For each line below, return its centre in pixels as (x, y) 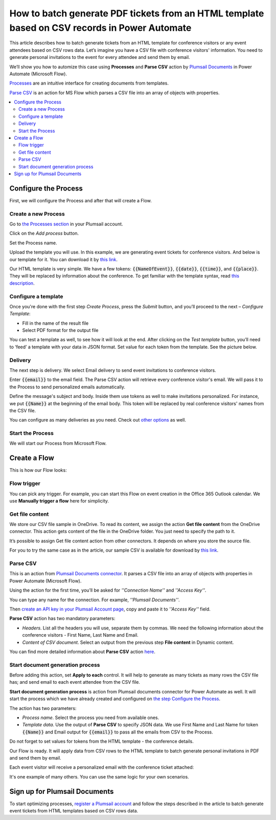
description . (22, 283)
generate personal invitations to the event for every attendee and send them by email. (100, 57)
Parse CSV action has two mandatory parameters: (62, 618)
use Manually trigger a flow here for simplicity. (59, 501)
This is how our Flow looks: (38, 470)
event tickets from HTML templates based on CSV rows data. (74, 811)
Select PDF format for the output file (60, 330)
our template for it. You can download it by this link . (63, 259)
